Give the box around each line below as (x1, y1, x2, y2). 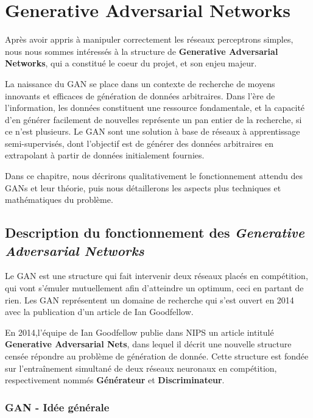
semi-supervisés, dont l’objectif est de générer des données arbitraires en (5, 136, 274, 149)
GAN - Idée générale (5, 399, 110, 414)
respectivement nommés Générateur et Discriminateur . (5, 374, 225, 386)
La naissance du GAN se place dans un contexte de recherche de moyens (5, 77, 275, 90)
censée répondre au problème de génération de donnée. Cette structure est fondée (5, 350, 309, 362)
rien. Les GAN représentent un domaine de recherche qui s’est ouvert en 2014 (5, 293, 294, 306)
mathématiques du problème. (5, 193, 113, 206)
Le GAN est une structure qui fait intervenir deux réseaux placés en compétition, (5, 269, 308, 282)
